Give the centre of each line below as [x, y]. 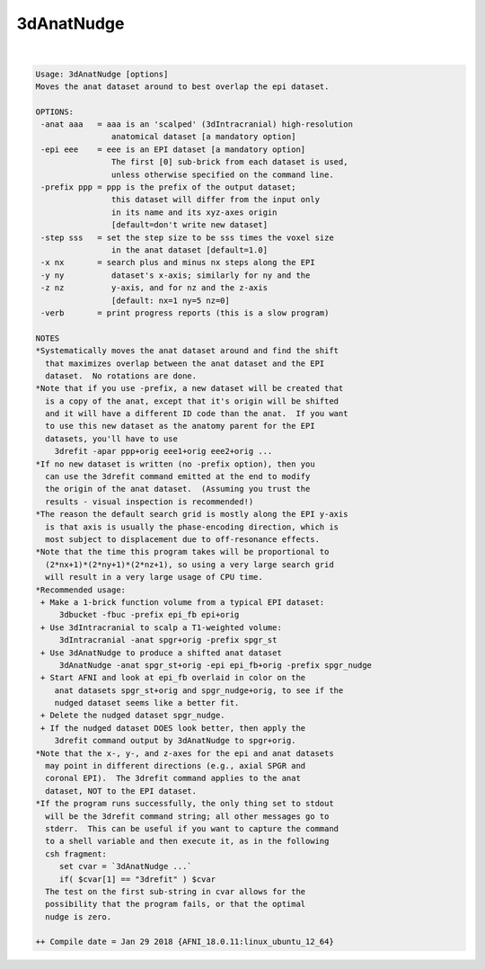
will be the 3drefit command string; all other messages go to [187, 816]
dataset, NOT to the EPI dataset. [121, 791]
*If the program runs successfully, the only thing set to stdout [185, 804]
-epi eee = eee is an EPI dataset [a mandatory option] [173, 149]
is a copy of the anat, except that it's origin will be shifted [192, 401]
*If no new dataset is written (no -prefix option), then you [175, 464]
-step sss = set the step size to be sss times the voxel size [187, 237]
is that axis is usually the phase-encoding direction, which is [192, 527]
